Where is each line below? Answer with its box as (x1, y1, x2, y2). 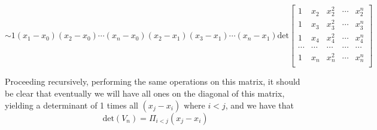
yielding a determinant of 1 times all (5, 98, 138, 111)
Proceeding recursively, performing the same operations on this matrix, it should (5, 75, 300, 88)
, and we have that (225, 98, 294, 111)
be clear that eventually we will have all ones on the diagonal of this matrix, (5, 87, 285, 100)
